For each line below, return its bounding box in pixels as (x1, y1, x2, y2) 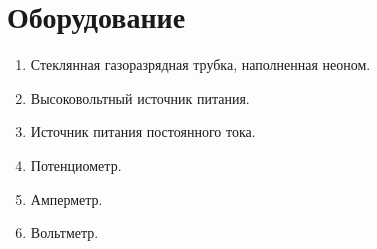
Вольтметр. (30, 222, 99, 243)
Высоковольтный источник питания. (30, 87, 250, 108)
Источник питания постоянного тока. (30, 121, 256, 142)
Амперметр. (30, 188, 103, 209)
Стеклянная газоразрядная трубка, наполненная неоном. (30, 54, 371, 75)
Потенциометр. (30, 154, 122, 175)
